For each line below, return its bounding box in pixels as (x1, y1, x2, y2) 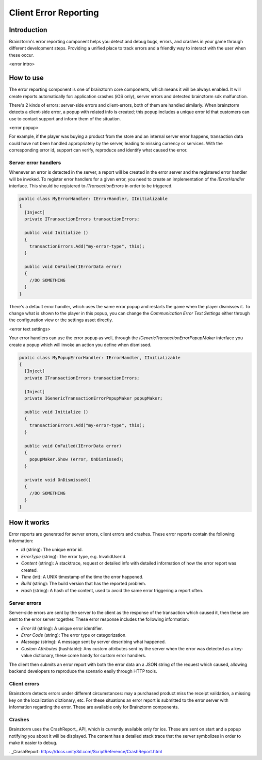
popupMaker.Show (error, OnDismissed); (29, 457, 125, 462)
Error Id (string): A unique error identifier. (21, 625, 103, 631)
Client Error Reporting (9, 7, 99, 18)
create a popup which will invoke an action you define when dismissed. (9, 342, 151, 347)
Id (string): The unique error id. (21, 546, 83, 553)
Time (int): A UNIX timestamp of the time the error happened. (21, 574, 144, 579)
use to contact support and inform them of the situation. (9, 116, 121, 121)
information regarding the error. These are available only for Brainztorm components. (9, 704, 179, 710)
